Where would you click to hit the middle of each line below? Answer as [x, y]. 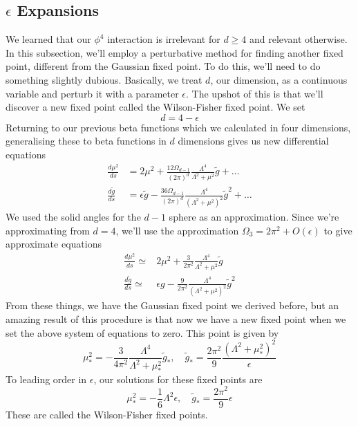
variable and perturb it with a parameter [92, 93]
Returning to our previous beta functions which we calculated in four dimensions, [178, 127]
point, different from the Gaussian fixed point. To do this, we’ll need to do [163, 66]
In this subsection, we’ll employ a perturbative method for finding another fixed [175, 52]
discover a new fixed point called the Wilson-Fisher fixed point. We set [156, 107]
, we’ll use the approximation [177, 230]
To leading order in [46, 379]
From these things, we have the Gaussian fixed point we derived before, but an [172, 305]
